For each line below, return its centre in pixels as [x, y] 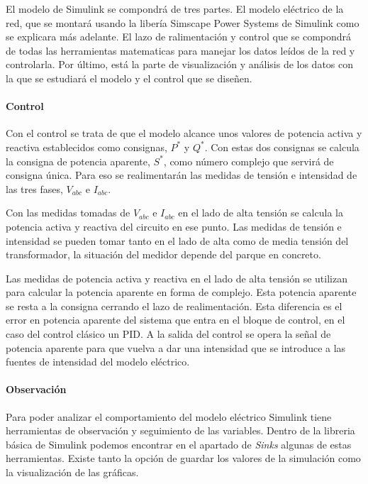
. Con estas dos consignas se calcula [282, 147]
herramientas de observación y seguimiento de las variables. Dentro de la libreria [180, 430]
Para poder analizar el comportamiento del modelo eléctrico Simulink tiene [169, 416]
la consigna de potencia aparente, [78, 161]
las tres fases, [34, 188]
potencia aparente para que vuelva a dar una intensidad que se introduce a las [176, 347]
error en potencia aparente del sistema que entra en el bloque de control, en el [175, 320]
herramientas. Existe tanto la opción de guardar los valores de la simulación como [183, 458]
